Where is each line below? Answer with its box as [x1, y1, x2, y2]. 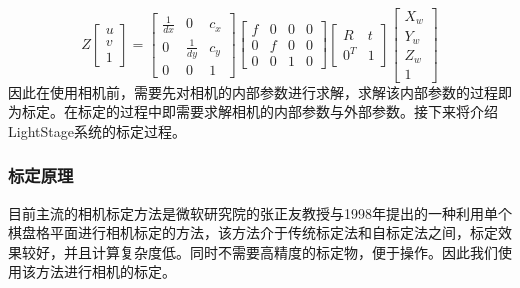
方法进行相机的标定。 [35, 261, 176, 282]
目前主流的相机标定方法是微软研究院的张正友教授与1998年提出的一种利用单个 [8, 202, 512, 223]
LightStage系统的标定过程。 [8, 120, 186, 141]
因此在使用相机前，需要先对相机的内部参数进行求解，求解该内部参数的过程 [8, 81, 498, 102]
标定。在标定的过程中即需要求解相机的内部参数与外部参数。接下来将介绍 [21, 101, 498, 122]
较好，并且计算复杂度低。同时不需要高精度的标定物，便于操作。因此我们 [21, 241, 498, 262]
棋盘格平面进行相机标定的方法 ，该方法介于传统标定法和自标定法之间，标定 [8, 222, 498, 243]
